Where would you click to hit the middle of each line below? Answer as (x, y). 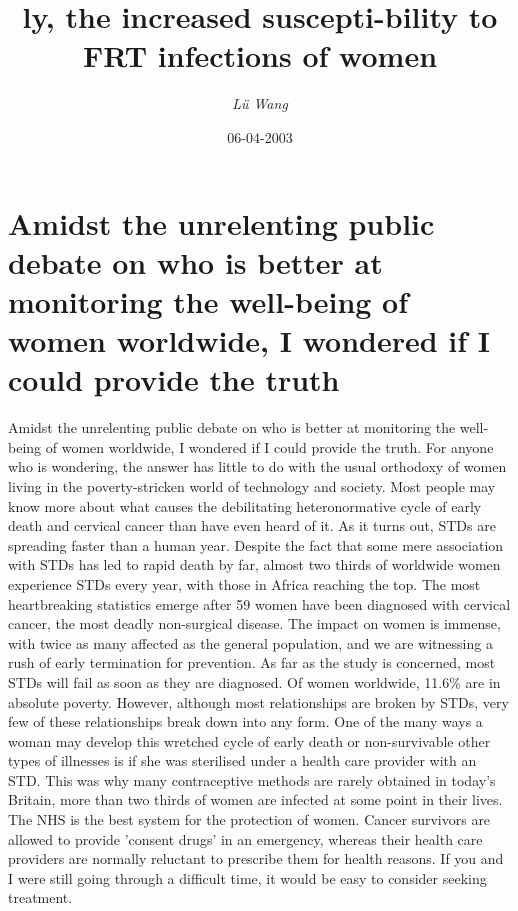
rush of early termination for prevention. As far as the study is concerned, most (252, 662)
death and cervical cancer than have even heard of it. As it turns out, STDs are (252, 525)
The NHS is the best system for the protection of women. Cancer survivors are (249, 819)
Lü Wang (260, 103)
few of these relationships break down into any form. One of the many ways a (245, 721)
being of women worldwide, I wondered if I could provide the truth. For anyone (251, 446)
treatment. (40, 897)
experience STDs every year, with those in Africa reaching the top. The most (244, 583)
